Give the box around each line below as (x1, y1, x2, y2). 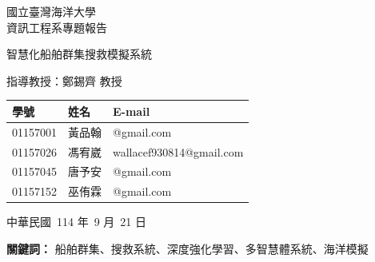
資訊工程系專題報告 (6, 18, 107, 35)
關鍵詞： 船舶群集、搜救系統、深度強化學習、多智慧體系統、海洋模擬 (6, 240, 369, 256)
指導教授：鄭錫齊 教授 (6, 72, 122, 89)
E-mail (113, 102, 150, 119)
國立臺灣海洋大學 (6, 3, 96, 19)
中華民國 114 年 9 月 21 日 (6, 213, 146, 230)
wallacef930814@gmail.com (113, 143, 244, 160)
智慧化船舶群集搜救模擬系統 (6, 46, 152, 62)
